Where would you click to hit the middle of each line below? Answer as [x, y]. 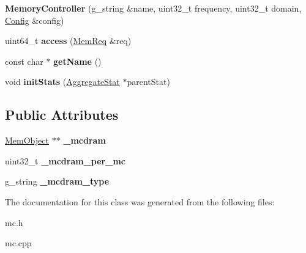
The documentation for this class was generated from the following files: [140, 201]
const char [24, 61]
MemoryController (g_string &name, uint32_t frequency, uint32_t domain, [153, 8]
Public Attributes [62, 115]
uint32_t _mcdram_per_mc [65, 160]
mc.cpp [18, 243]
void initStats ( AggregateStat [62, 82]
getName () [77, 61]
